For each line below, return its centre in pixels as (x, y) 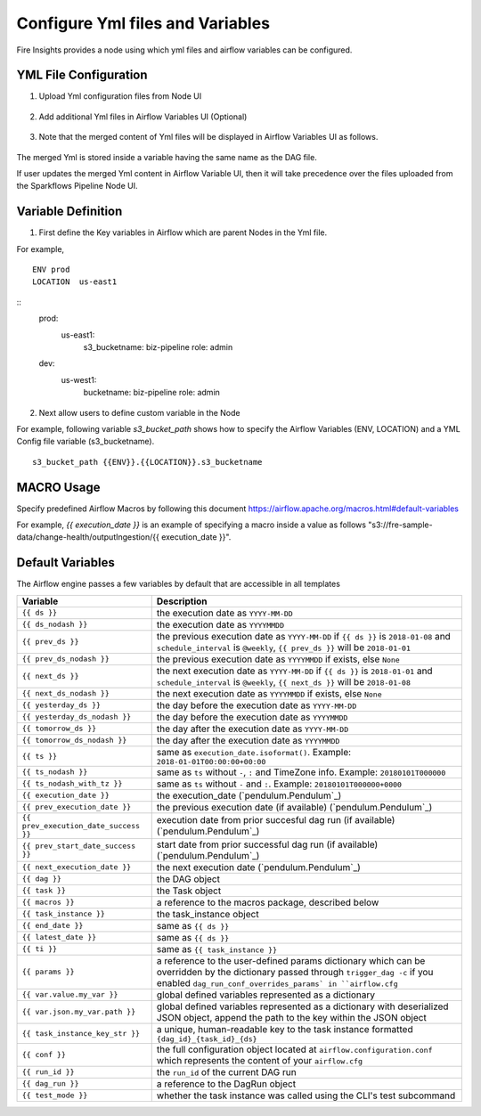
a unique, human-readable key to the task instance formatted (285, 1029)
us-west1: (79, 379)
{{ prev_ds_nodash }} (66, 659)
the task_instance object (208, 914)
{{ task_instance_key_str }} (81, 1033)
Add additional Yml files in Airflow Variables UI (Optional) (143, 117)
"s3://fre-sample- (400, 525)
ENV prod (51, 270)
